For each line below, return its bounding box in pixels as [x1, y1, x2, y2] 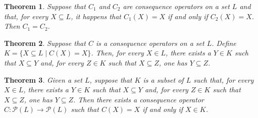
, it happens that [71, 11, 121, 21]
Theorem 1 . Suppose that [4, 1, 86, 11]
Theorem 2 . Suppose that [4, 37, 86, 48]
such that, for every [193, 74, 254, 85]
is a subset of [143, 74, 184, 85]
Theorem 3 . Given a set [4, 74, 82, 85]
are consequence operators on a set [123, 1, 230, 11]
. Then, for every [91, 47, 144, 58]
